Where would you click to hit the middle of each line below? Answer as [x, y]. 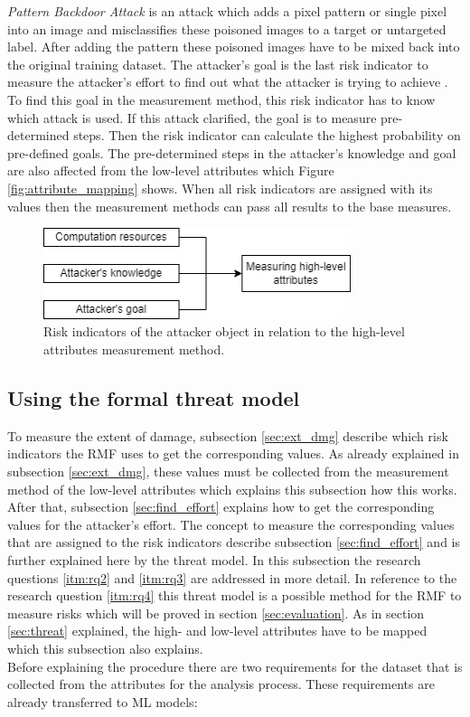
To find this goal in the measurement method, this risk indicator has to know [221, 99]
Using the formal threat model [154, 398]
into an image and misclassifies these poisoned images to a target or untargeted [227, 28]
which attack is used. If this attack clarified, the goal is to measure [192, 117]
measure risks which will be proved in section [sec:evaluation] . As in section [216, 613]
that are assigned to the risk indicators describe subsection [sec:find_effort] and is [234, 542]
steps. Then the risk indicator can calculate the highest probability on [267, 135]
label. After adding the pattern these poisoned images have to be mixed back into [234, 47]
